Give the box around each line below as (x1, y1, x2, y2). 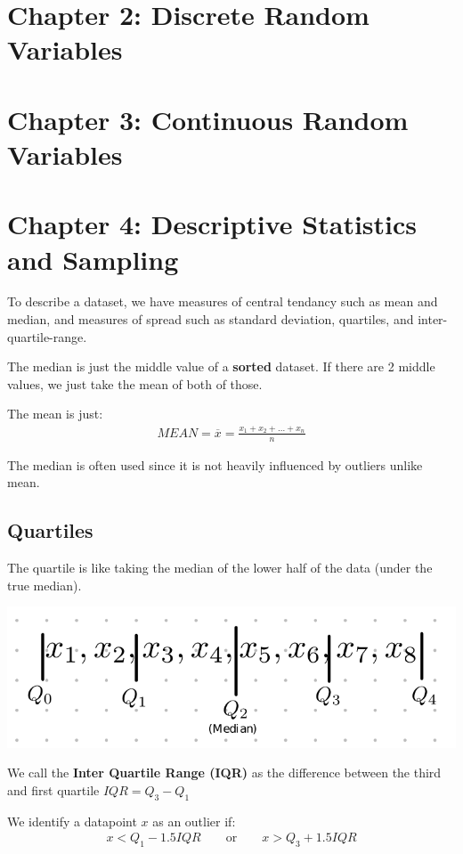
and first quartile (7, 780, 100, 799)
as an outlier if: (152, 811, 236, 830)
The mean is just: (7, 404, 103, 423)
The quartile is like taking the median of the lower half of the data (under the (7, 557, 433, 576)
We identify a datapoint (7, 811, 137, 830)
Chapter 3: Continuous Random (7, 101, 409, 137)
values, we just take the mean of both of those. (7, 374, 263, 393)
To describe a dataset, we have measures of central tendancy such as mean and (7, 292, 438, 311)
